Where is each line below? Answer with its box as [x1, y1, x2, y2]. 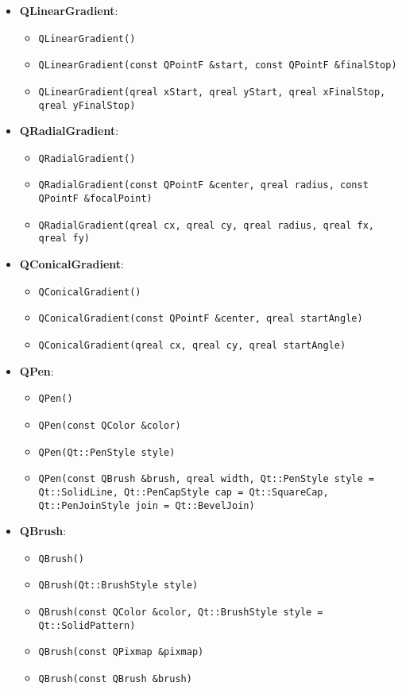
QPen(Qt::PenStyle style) [38, 446, 176, 458]
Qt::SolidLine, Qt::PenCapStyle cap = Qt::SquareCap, [38, 486, 329, 498]
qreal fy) [38, 233, 91, 245]
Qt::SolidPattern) [38, 619, 136, 631]
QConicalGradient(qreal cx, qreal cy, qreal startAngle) [38, 340, 346, 351]
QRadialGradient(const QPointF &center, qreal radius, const [38, 179, 369, 191]
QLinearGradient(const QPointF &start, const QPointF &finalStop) [38, 60, 397, 71]
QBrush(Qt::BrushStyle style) [38, 580, 199, 592]
